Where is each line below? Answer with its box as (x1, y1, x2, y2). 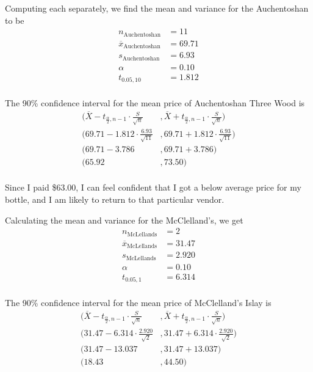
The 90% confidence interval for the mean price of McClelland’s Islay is (5, 296, 272, 309)
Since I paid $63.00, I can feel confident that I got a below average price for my (5, 181, 301, 194)
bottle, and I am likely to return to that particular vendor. (5, 192, 225, 205)
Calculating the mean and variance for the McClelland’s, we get (5, 213, 243, 226)
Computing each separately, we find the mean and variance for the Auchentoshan (5, 2, 309, 14)
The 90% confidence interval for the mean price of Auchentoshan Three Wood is (5, 97, 305, 109)
